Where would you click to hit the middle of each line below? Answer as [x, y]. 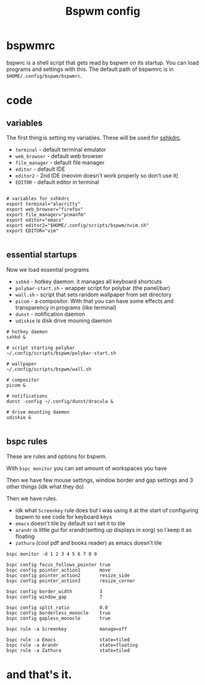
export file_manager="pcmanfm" [46, 215]
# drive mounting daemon [38, 412]
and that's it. [39, 674]
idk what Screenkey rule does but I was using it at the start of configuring [107, 510]
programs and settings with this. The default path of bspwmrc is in [90, 69]
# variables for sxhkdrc [38, 198]
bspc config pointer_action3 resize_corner [71, 581]
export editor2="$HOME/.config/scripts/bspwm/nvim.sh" [78, 225]
